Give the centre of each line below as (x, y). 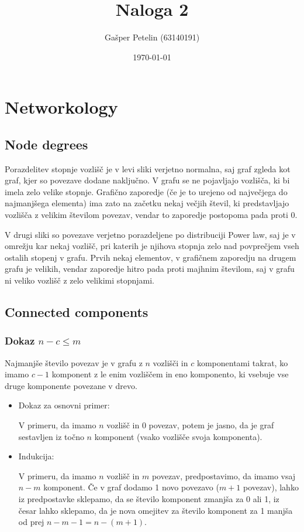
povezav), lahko (271, 487)
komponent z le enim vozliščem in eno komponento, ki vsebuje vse (170, 374)
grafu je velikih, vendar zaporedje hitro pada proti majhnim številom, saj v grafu (150, 269)
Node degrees (46, 144)
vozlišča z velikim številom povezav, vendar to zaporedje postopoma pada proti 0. (151, 215)
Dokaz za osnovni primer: (64, 405)
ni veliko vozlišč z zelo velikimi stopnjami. (80, 280)
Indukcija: (36, 456)
